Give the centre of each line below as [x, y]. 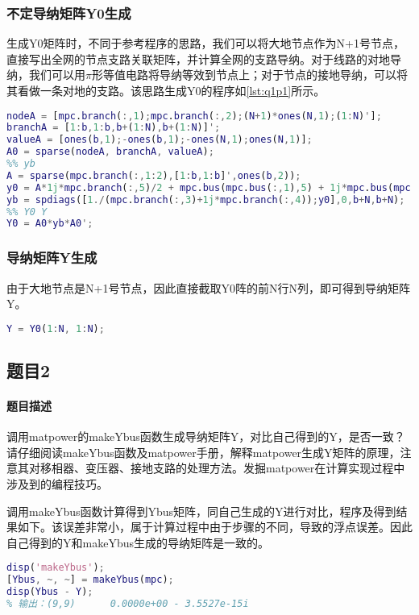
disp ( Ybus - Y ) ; [50, 592]
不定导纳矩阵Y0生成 [69, 12]
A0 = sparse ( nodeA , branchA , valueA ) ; [110, 152]
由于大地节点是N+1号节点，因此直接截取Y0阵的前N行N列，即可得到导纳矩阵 [208, 287]
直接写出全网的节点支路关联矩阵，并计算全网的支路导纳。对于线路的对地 [198, 58]
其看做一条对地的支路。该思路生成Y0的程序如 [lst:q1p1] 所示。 [166, 90]
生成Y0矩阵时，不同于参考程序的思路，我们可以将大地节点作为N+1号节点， [205, 43]
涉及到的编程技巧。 [57, 483]
